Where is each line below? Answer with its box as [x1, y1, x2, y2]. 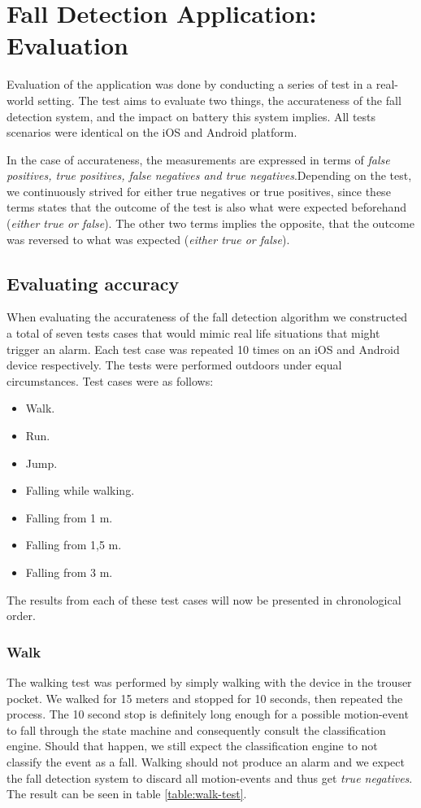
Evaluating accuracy [7, 270, 180, 295]
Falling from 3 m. [25, 563, 113, 580]
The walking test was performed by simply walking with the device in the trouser [7, 673, 412, 690]
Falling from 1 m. [25, 509, 113, 526]
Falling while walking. [25, 482, 135, 499]
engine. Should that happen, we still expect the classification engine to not [7, 737, 378, 754]
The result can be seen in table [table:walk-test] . [7, 785, 247, 802]
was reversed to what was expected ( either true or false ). [7, 230, 290, 247]
